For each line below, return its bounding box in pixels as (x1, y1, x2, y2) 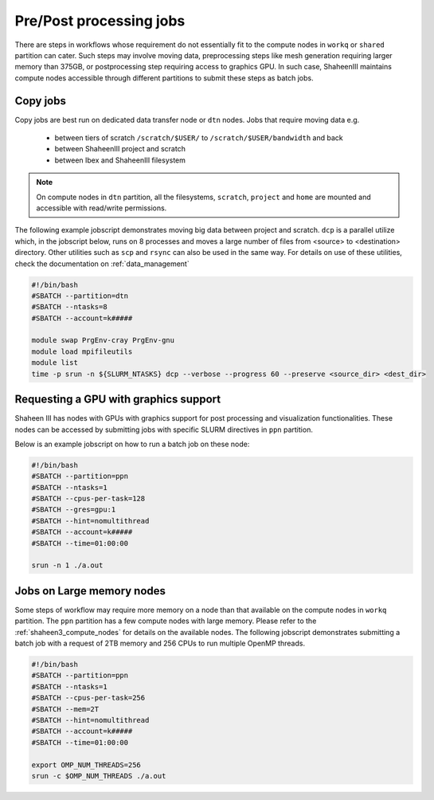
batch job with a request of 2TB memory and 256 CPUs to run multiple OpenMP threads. (14, 638, 306, 649)
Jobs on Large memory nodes (14, 584, 166, 598)
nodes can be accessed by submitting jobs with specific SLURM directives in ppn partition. (14, 425, 314, 434)
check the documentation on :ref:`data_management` (14, 259, 190, 269)
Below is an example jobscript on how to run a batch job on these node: (14, 439, 250, 449)
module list (31, 359, 79, 367)
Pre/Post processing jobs (14, 12, 186, 29)
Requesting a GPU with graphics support (14, 393, 221, 406)
